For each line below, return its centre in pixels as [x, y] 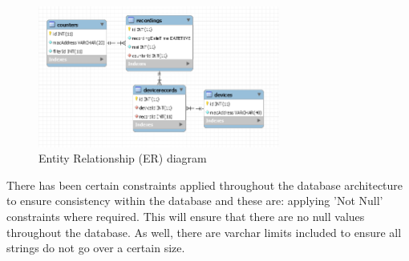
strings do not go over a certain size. [96, 248]
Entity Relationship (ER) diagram [123, 158]
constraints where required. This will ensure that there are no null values [186, 216]
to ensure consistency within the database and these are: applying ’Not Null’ [195, 201]
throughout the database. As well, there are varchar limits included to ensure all [204, 232]
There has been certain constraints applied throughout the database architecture [205, 185]
